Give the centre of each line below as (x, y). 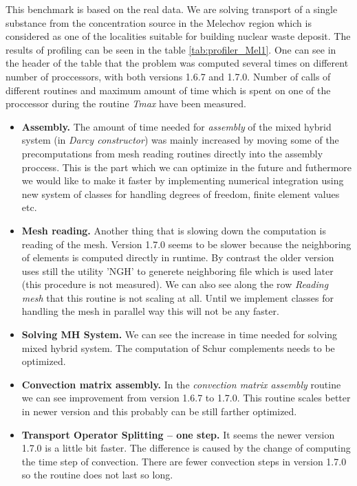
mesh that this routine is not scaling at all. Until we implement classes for (178, 297)
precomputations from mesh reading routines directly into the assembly (172, 153)
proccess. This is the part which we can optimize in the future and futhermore (187, 167)
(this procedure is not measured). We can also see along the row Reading (175, 284)
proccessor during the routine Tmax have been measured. (126, 103)
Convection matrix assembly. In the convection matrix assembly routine (181, 384)
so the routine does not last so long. (97, 475)
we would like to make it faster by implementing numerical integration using (183, 180)
